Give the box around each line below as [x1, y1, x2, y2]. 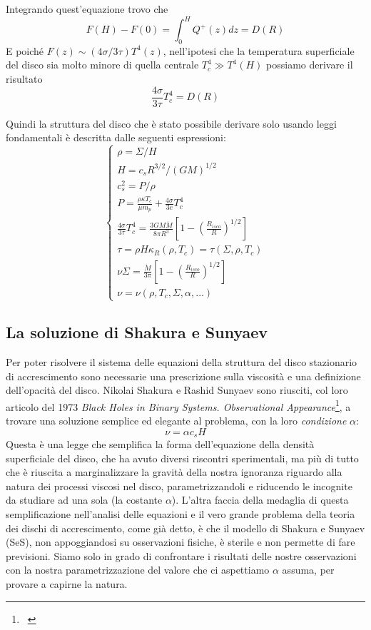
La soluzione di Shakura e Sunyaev [6, 321, 268, 343]
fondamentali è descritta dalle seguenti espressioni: [6, 130, 226, 145]
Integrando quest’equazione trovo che [6, 1, 168, 16]
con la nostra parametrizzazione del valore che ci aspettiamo [6, 562, 270, 577]
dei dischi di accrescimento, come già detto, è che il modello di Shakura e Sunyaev [6, 520, 365, 535]
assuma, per [282, 562, 335, 577]
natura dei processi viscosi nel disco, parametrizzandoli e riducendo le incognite [6, 478, 352, 493]
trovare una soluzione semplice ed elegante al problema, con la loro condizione [6, 413, 347, 428]
